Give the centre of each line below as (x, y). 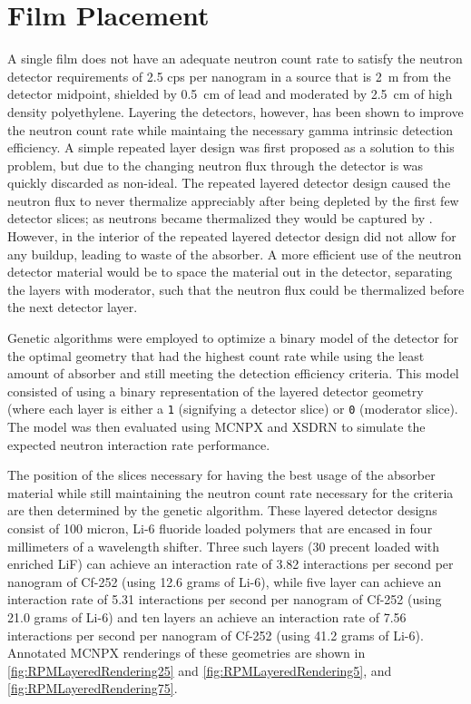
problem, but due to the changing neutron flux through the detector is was (216, 165)
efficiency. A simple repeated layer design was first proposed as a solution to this (231, 147)
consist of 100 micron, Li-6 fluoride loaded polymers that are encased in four (220, 528)
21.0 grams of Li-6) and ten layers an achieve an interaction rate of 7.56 (207, 617)
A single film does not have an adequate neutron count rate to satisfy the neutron (235, 59)
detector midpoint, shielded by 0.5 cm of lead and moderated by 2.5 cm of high (230, 94)
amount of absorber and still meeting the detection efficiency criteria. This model (233, 373)
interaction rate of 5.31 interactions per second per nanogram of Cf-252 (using (225, 599)
